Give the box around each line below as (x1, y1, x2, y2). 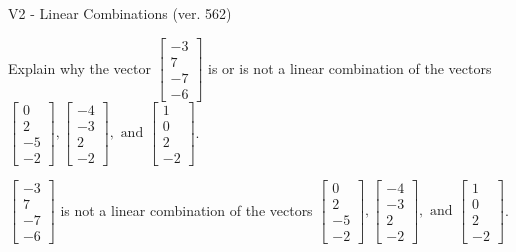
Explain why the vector (8, 57, 151, 78)
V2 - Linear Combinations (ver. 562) (8, 3, 232, 23)
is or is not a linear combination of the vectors (208, 57, 492, 78)
